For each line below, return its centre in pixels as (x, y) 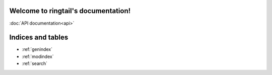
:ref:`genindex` (37, 49)
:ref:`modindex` (38, 56)
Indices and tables (39, 38)
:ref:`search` (35, 63)
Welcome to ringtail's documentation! (70, 11)
